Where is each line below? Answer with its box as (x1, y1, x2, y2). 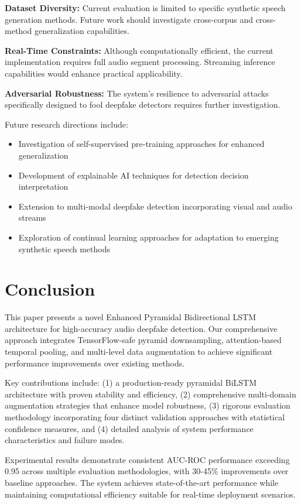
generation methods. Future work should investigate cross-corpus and (5, 13, 253, 25)
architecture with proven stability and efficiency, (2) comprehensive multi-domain (5, 388, 296, 400)
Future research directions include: (5, 118, 128, 130)
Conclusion (5, 277, 95, 301)
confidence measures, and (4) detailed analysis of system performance (5, 422, 254, 434)
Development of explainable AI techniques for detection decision (18, 169, 249, 181)
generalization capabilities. (34, 25, 129, 37)
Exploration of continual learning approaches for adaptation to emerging (18, 231, 279, 243)
